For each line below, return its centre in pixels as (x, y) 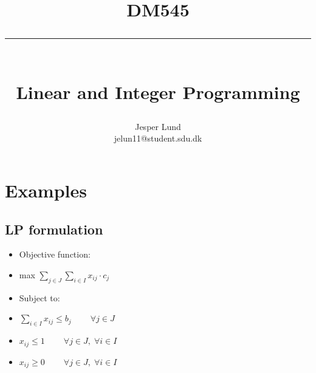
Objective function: (55, 254)
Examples (46, 190)
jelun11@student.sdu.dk (158, 138)
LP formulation (54, 229)
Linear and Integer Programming (158, 91)
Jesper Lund (158, 126)
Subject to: (39, 297)
